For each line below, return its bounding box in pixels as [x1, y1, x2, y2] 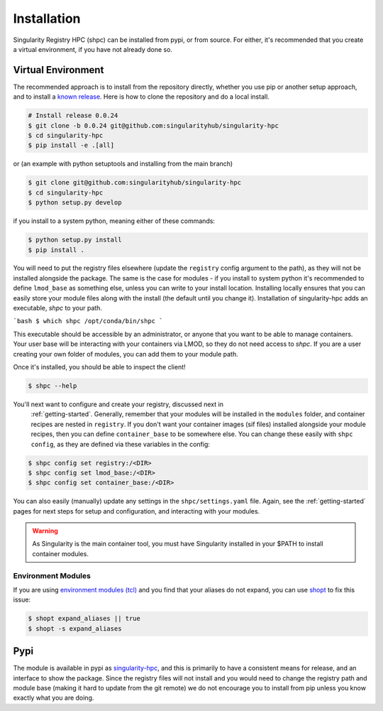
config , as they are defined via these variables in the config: [30, 440, 211, 448]
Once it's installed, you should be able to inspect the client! [13, 363, 186, 371]
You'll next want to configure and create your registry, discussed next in [13, 400, 223, 408]
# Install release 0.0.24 [28, 112, 118, 120]
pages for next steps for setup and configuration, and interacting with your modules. [13, 506, 260, 515]
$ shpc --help [28, 381, 77, 390]
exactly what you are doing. [13, 693, 94, 702]
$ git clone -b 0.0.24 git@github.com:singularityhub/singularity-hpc [28, 121, 279, 129]
